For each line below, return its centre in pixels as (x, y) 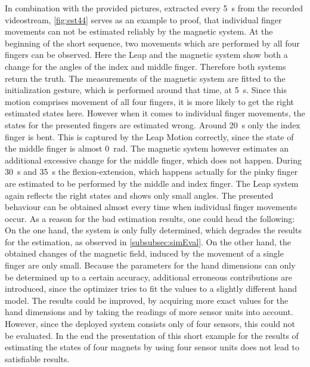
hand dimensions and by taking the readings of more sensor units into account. (149, 312)
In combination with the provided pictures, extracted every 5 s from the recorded (154, 8)
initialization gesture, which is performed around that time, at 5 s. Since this (146, 90)
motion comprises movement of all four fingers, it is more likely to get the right (150, 101)
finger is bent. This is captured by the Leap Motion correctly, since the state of (149, 136)
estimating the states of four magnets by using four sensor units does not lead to (152, 347)
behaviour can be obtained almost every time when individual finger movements (151, 207)
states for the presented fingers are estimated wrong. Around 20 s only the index (153, 124)
